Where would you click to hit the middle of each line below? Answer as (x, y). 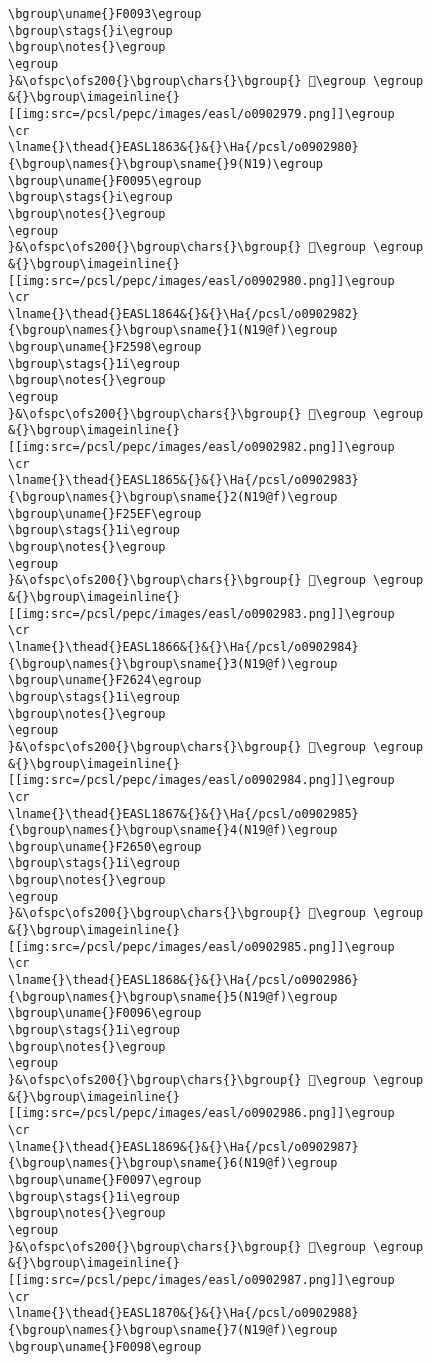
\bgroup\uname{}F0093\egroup (105, 14)
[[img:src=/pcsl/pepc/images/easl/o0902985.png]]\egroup (201, 946)
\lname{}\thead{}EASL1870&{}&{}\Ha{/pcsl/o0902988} (183, 1313)
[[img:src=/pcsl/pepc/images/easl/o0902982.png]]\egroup (201, 447)
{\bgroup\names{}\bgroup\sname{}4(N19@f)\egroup (173, 830)
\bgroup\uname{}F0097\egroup (105, 1179)
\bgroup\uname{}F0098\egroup (105, 1346)
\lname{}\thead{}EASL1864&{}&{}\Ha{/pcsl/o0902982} (183, 313)
